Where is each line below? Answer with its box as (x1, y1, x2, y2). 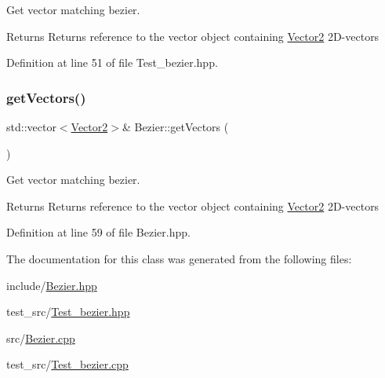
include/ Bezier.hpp (6, 277, 97, 293)
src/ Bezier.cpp (6, 329, 75, 346)
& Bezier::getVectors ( (122, 119, 229, 134)
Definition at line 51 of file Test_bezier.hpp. (6, 54, 218, 71)
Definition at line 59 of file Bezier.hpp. (6, 224, 191, 240)
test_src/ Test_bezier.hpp (6, 303, 130, 320)
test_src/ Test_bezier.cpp (6, 356, 129, 372)
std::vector (6, 119, 56, 134)
